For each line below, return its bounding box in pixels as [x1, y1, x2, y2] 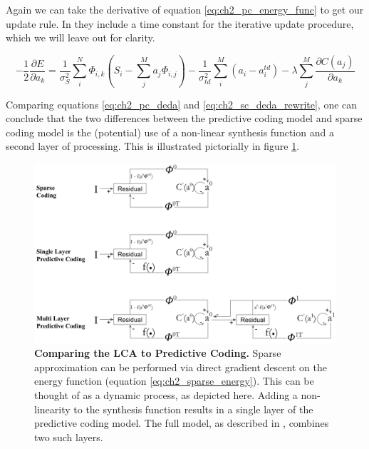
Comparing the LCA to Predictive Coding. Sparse [34, 345, 281, 360]
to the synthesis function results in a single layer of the [73, 401, 313, 416]
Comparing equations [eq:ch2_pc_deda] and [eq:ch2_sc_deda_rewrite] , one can [6, 96, 358, 111]
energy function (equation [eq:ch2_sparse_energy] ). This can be [34, 373, 314, 388]
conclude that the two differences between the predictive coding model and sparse [6, 111, 363, 126]
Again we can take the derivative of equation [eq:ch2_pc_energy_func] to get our [6, 2, 364, 16]
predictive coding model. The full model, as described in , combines [34, 415, 329, 430]
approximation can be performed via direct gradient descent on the [34, 359, 327, 374]
